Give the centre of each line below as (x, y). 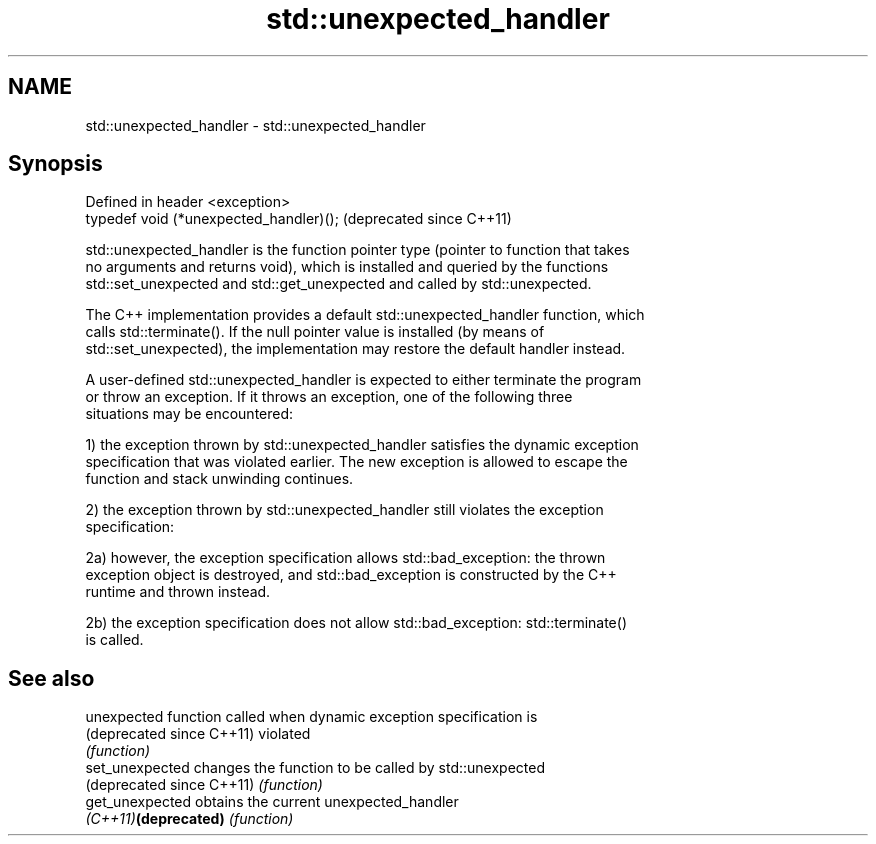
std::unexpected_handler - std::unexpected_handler (255, 125)
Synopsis (55, 164)
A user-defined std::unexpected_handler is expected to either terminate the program (363, 380)
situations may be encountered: (189, 414)
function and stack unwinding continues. (219, 479)
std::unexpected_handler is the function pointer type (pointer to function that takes (357, 250)
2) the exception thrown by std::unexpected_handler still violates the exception (344, 510)
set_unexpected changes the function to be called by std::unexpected (315, 768)
